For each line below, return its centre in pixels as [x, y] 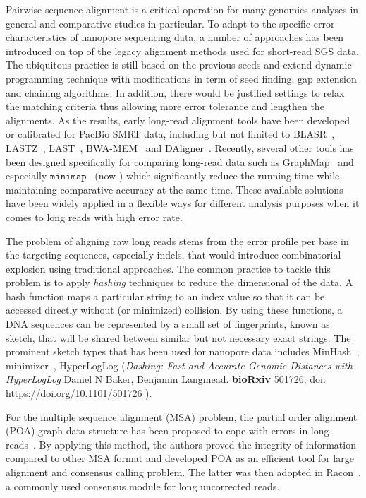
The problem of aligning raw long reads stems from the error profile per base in [177, 241]
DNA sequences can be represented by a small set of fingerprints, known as [168, 324]
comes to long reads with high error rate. [94, 217]
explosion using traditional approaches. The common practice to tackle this [168, 268]
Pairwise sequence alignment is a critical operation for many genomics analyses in [182, 9]
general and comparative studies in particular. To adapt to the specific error [170, 23]
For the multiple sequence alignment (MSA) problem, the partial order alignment [182, 416]
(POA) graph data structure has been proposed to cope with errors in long [167, 431]
